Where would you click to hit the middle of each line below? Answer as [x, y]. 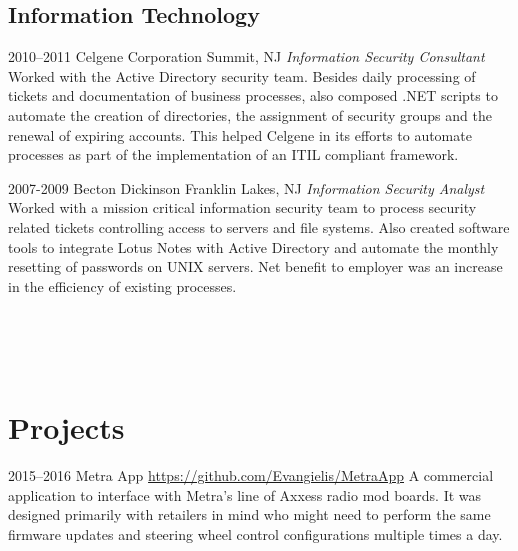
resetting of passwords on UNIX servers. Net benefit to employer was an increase [255, 266]
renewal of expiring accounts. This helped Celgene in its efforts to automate [240, 134]
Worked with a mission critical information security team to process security [242, 207]
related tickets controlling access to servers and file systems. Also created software [259, 226]
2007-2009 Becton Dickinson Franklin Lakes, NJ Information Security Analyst [246, 187]
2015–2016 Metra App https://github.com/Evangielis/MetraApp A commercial [251, 475]
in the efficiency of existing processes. [122, 285]
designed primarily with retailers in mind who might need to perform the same [249, 514]
